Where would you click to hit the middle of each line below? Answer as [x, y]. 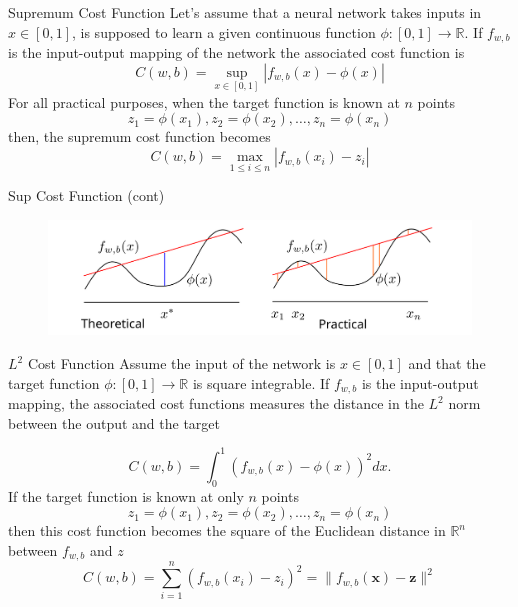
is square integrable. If [261, 382]
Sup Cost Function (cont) [86, 195]
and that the [447, 363]
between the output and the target [114, 422]
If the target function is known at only [126, 495]
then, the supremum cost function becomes [139, 136]
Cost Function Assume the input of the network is [181, 363]
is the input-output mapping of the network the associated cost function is [236, 52]
